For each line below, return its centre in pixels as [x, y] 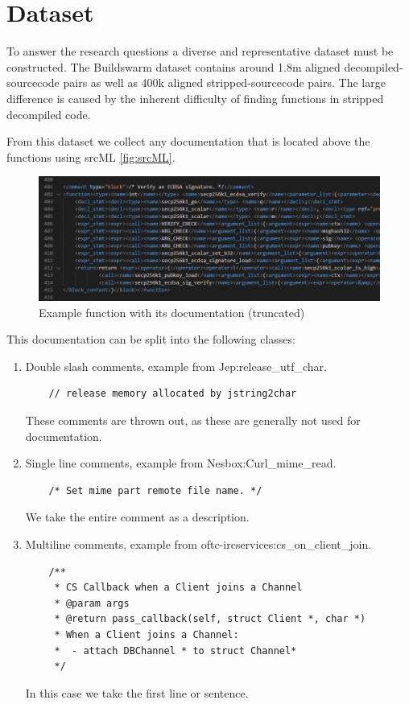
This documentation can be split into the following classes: [151, 339]
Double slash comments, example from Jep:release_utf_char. [176, 366]
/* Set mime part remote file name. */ [155, 490]
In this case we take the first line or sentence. [137, 692]
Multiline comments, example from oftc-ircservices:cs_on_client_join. [198, 544]
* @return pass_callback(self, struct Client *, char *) [210, 619]
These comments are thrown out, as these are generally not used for [193, 420]
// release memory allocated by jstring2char [173, 394]
